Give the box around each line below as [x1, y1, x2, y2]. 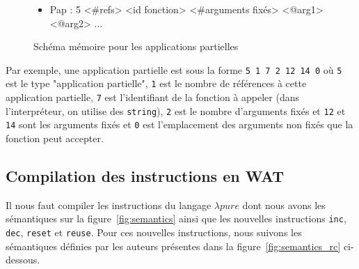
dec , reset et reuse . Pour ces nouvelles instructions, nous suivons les [6, 225, 302, 240]
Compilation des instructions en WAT [6, 165, 285, 187]
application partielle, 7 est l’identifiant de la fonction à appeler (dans [6, 90, 300, 105]
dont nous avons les [242, 197, 326, 212]
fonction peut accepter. [6, 131, 104, 146]
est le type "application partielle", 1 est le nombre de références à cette [6, 76, 307, 91]
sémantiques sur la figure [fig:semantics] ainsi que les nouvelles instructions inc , [6, 211, 346, 226]
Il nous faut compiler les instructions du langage [6, 197, 212, 212]
